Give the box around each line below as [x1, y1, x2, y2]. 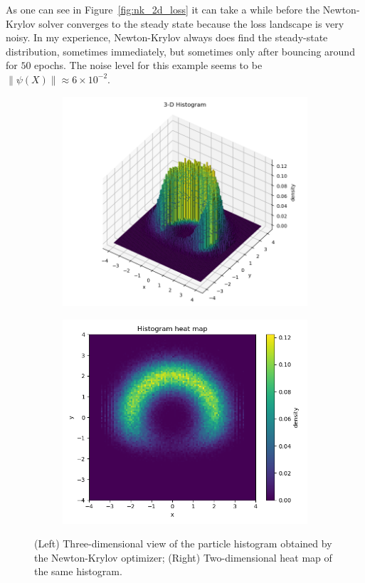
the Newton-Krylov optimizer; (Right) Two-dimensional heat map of [34, 550, 332, 564]
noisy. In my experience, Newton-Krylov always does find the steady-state [6, 30, 328, 45]
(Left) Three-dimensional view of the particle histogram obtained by [34, 536, 332, 551]
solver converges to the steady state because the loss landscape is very [38, 16, 344, 31]
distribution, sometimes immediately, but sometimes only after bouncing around [6, 43, 355, 58]
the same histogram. [34, 564, 122, 579]
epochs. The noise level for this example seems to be [34, 58, 263, 73]
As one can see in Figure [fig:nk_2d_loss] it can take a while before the [6, 2, 320, 16]
